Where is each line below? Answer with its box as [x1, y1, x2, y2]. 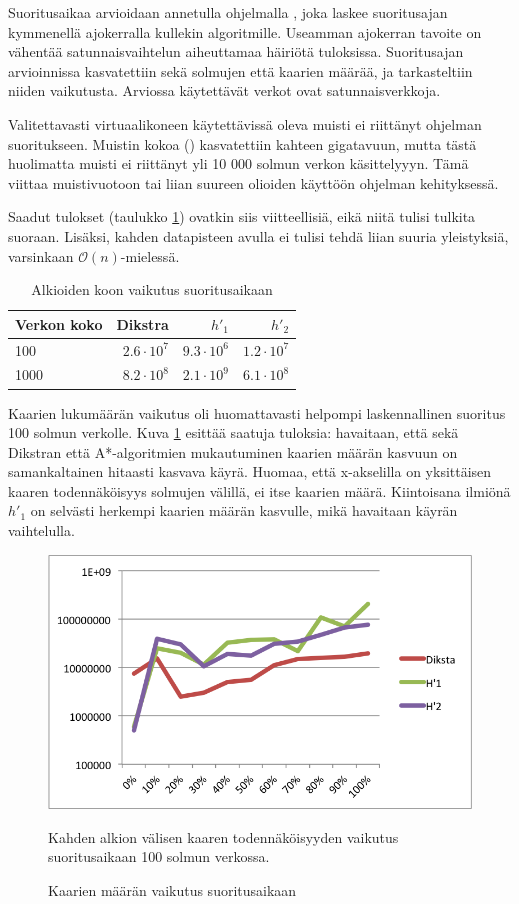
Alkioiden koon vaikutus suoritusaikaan [31, 279, 273, 300]
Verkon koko [15, 313, 103, 334]
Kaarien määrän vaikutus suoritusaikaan [48, 879, 297, 900]
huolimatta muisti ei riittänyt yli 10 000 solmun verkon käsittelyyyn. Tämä [8, 153, 469, 174]
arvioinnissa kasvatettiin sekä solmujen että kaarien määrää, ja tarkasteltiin [8, 60, 473, 81]
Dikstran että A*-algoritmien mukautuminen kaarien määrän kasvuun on [8, 441, 458, 462]
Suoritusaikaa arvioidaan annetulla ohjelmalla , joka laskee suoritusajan [8, 2, 448, 22]
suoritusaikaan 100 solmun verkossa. [48, 846, 270, 867]
